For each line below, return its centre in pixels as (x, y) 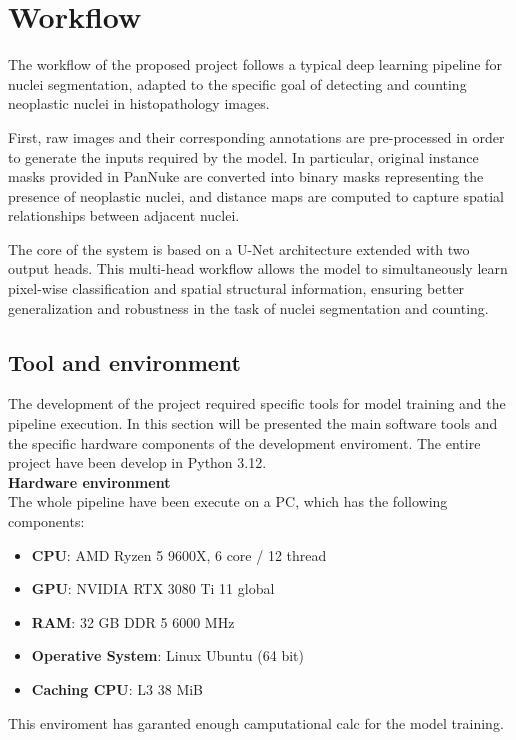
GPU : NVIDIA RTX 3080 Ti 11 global (153, 588)
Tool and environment (124, 361)
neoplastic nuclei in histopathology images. (139, 103)
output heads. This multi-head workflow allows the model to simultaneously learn (258, 268)
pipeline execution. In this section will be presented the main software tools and (253, 423)
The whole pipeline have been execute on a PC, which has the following (228, 501)
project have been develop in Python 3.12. (137, 462)
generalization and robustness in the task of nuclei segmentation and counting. (248, 307)
